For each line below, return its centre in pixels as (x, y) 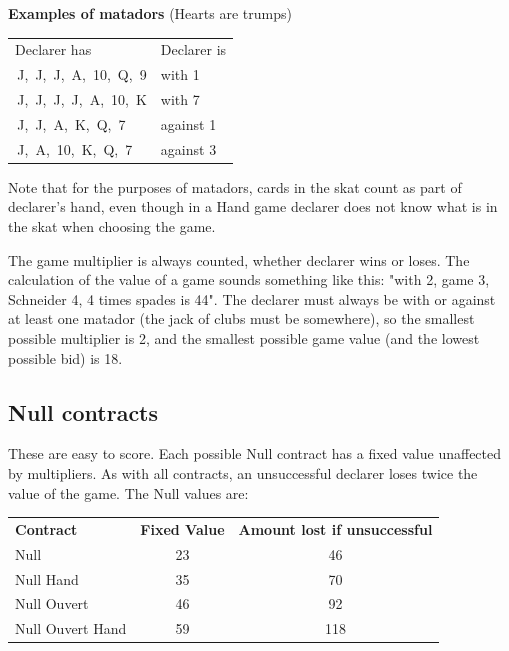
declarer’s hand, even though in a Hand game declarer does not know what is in (253, 206)
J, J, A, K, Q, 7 (71, 123)
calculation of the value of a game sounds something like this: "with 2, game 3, (249, 279)
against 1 (188, 123)
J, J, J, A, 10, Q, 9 (82, 74)
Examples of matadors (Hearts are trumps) (150, 13)
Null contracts (83, 411)
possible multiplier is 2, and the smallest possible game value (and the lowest (244, 337)
